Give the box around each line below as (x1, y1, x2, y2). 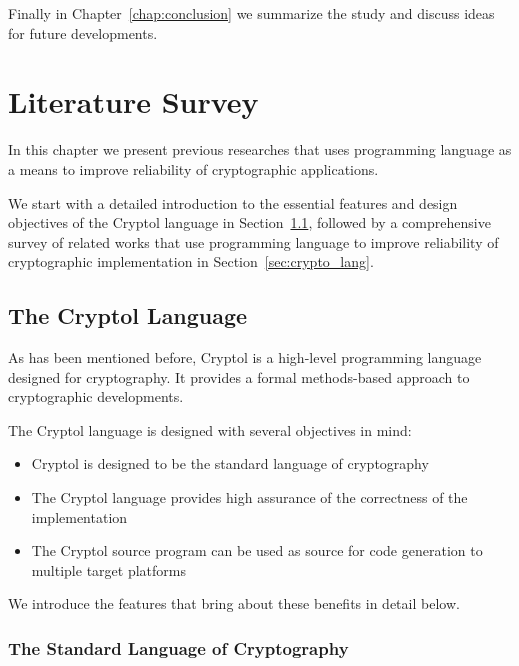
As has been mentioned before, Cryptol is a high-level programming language (8, 347, 482, 368)
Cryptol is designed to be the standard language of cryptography (31, 453, 429, 474)
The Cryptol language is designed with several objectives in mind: (8, 419, 412, 440)
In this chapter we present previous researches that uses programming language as (8, 139, 512, 160)
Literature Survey (8, 81, 259, 122)
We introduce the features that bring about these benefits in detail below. (8, 593, 460, 614)
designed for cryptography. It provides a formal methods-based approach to (8, 366, 470, 387)
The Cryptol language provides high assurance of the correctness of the (31, 487, 468, 508)
